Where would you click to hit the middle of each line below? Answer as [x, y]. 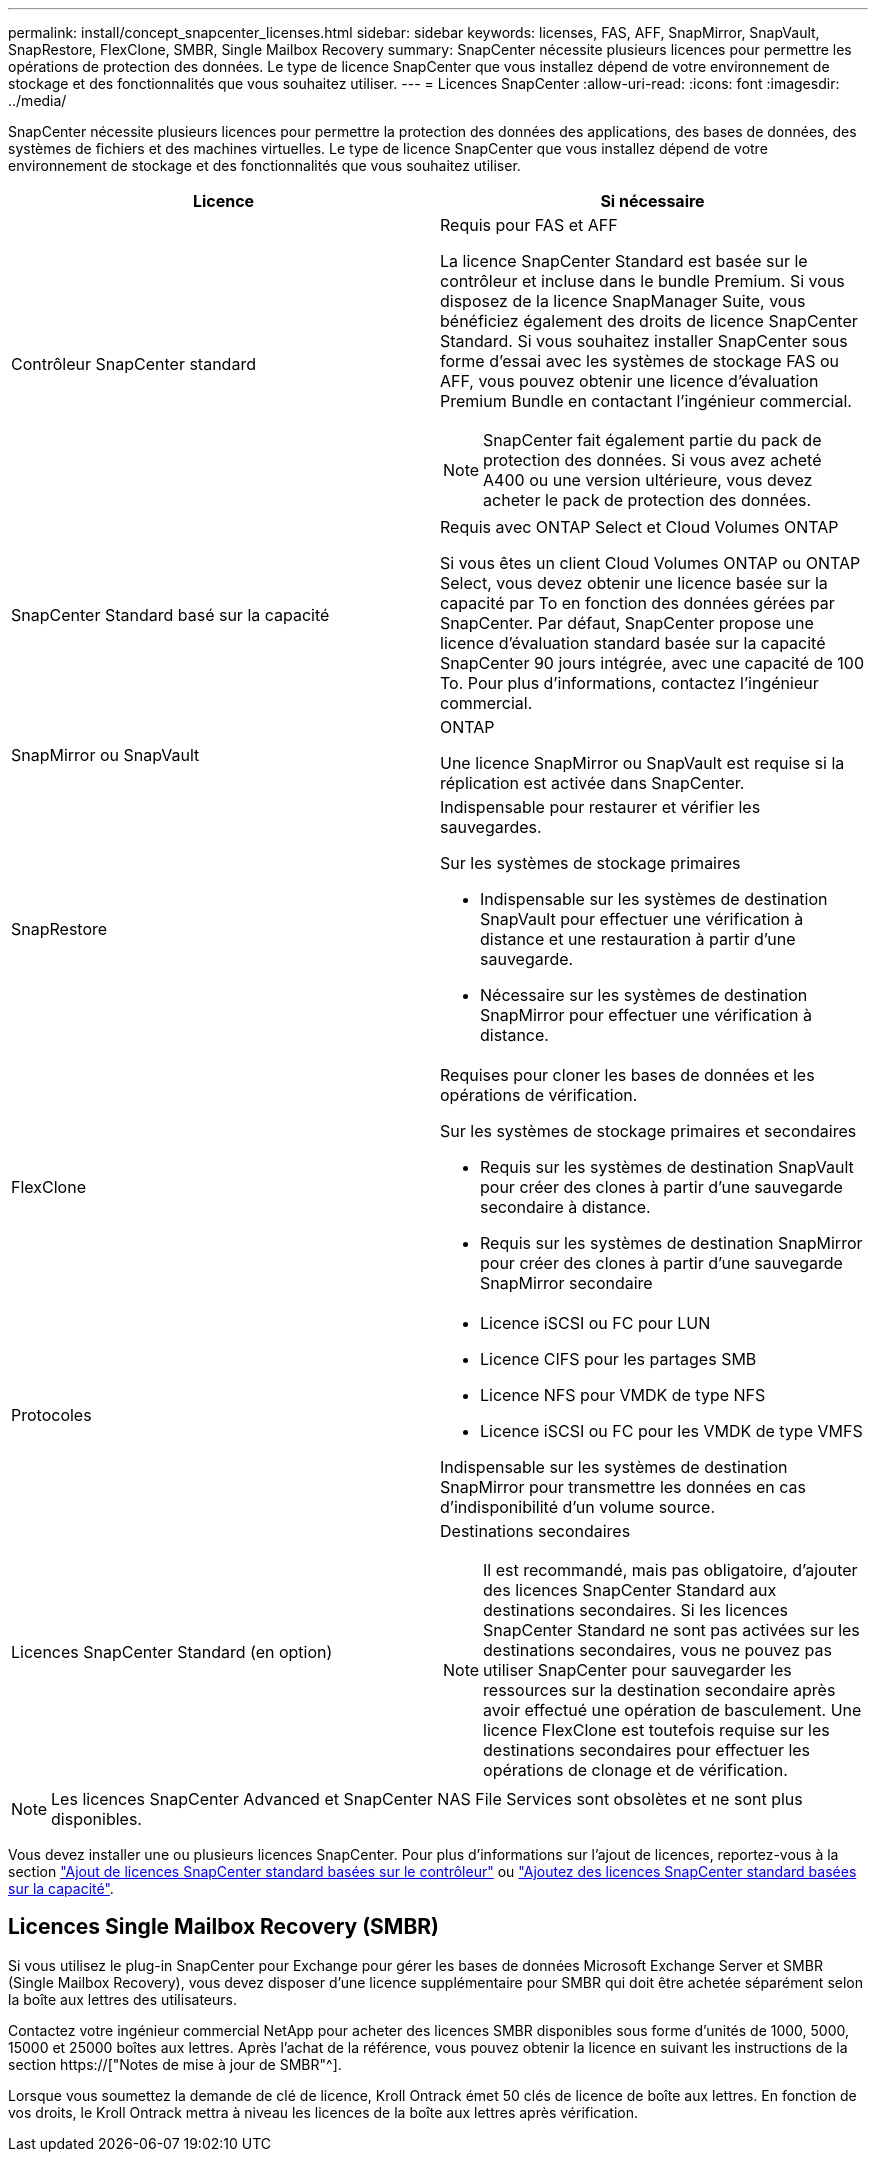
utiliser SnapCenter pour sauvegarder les [637, 1670]
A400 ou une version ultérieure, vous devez [648, 480]
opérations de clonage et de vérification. [635, 1770]
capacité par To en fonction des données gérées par [637, 603]
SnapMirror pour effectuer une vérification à [646, 1015]
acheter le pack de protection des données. [647, 500]
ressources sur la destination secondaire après [659, 1690]
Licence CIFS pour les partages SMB [618, 1359]
